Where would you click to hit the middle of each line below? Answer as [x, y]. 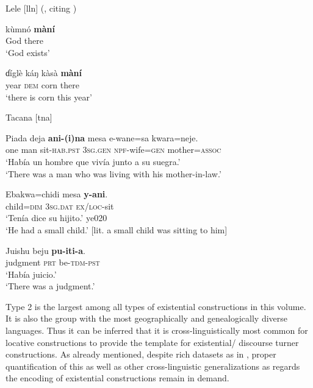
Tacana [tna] [29, 117]
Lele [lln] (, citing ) [41, 8]
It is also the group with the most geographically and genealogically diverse [147, 318]
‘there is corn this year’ [49, 97]
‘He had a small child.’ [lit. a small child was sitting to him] [117, 229]
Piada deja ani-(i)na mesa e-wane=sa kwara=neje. [102, 137]
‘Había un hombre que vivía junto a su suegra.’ [93, 161]
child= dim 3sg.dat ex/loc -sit [60, 206]
